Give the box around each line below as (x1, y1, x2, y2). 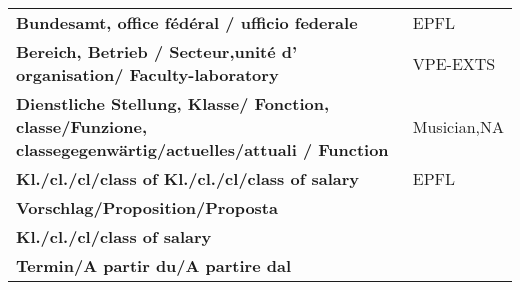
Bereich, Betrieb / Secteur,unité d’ (16, 40, 298, 63)
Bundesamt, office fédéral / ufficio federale (16, 11, 358, 34)
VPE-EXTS (412, 51, 496, 75)
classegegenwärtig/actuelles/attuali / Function (16, 138, 389, 161)
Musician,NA (412, 115, 504, 138)
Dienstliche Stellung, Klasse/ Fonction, (16, 92, 330, 115)
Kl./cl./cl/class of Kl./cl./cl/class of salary (16, 167, 359, 190)
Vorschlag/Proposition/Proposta (16, 196, 278, 219)
